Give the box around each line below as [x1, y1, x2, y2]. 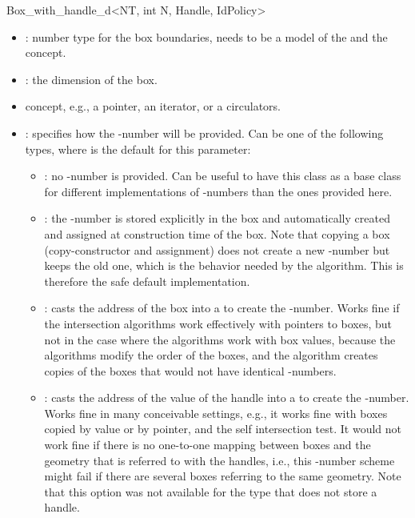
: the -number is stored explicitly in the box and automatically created [44, 210, 390, 227]
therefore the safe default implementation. [44, 272, 250, 289]
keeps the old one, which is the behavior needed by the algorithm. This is [44, 257, 404, 274]
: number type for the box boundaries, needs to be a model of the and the [25, 28, 388, 45]
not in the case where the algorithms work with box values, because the [44, 331, 396, 347]
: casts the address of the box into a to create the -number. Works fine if [44, 299, 400, 316]
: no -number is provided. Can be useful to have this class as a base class [44, 167, 401, 184]
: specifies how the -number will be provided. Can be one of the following [25, 124, 384, 141]
